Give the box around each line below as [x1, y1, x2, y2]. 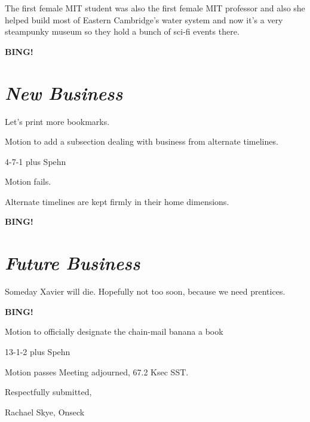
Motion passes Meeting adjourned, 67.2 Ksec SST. [5, 365, 189, 378]
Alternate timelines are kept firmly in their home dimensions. [5, 195, 229, 207]
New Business [5, 80, 123, 105]
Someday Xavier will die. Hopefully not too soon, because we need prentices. [5, 285, 286, 298]
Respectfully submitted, [5, 386, 92, 398]
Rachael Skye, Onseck [5, 405, 85, 418]
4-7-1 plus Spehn [5, 155, 66, 167]
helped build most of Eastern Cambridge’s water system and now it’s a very [5, 13, 283, 26]
